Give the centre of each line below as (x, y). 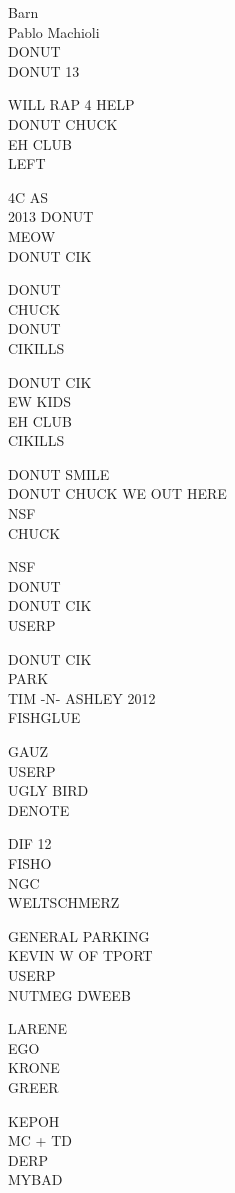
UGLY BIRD (48, 790)
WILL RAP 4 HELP (71, 104)
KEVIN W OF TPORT (80, 955)
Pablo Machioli (54, 31)
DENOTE (39, 809)
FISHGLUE (44, 717)
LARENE (38, 1028)
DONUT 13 (44, 70)
